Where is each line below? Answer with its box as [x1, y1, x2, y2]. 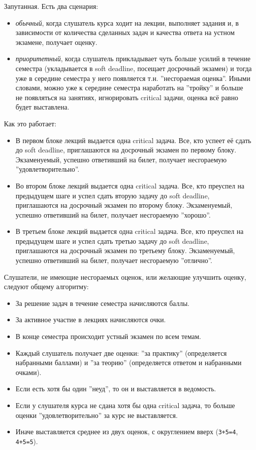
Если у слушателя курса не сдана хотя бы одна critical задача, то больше [15, 400, 235, 410]
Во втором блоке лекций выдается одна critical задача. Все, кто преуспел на [15, 180, 245, 190]
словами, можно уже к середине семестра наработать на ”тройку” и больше [15, 82, 243, 93]
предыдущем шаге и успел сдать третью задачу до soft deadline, [15, 235, 209, 246]
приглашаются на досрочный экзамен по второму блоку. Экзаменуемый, [15, 200, 232, 210]
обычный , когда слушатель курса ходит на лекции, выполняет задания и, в [15, 17, 239, 28]
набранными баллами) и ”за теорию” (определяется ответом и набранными [15, 357, 242, 368]
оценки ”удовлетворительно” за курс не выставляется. [15, 410, 178, 420]
